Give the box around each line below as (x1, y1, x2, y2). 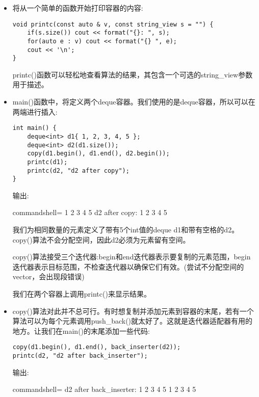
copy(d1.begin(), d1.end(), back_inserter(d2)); (12, 343, 181, 351)
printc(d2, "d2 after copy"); (27, 167, 129, 174)
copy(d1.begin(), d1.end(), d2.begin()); (27, 150, 170, 157)
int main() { (12, 124, 57, 132)
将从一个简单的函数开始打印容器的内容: (12, 3, 143, 13)
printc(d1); (27, 158, 68, 166)
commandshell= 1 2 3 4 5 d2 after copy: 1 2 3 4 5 (12, 207, 167, 218)
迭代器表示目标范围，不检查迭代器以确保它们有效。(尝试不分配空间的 (12, 261, 244, 272)
